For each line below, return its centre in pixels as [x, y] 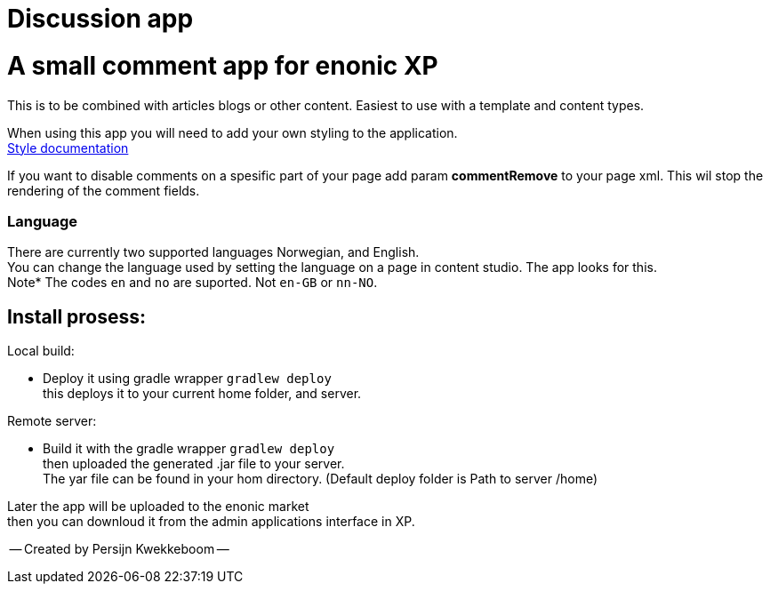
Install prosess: [77, 316]
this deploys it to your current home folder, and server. [202, 394]
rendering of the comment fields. [104, 190]
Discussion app [100, 19]
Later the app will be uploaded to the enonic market [158, 507]
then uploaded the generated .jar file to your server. [194, 464]
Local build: [41, 351]
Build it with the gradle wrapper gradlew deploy [189, 449]
